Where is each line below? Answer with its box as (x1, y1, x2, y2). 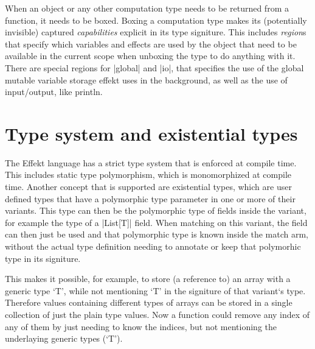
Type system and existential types (5, 121, 298, 146)
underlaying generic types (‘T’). (5, 332, 123, 345)
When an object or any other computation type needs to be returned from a (5, 2, 289, 14)
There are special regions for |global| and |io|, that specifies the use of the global (5, 61, 304, 74)
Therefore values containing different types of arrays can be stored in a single (5, 296, 292, 309)
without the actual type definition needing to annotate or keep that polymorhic (5, 240, 301, 253)
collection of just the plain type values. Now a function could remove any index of (5, 308, 310, 320)
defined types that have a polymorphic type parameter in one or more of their (5, 192, 296, 205)
